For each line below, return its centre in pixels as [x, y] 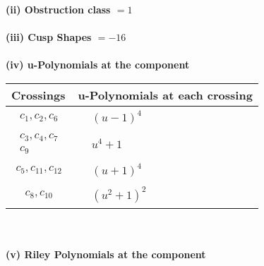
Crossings [38, 95]
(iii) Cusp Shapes [49, 37]
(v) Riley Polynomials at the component [106, 254]
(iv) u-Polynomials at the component [98, 65]
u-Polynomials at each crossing [165, 95]
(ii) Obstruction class [58, 9]
